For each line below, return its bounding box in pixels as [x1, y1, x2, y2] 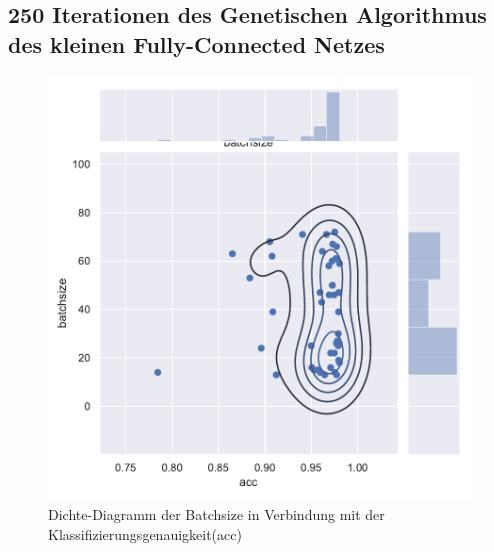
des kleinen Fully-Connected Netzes [8, 28, 385, 59]
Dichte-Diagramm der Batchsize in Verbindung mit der [48, 504, 385, 525]
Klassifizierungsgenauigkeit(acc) [48, 523, 242, 544]
